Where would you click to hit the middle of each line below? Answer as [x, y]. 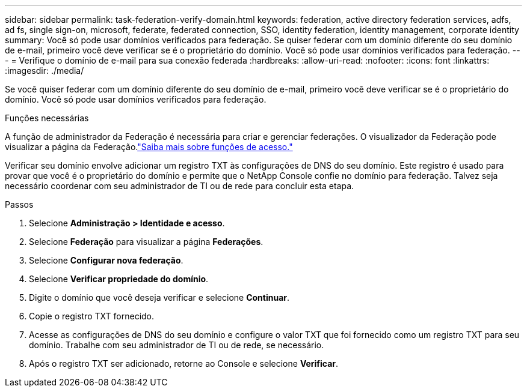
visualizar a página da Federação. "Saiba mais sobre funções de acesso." [149, 147]
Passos [19, 204]
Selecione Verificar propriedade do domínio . [119, 279]
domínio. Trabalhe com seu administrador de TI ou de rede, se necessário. [177, 345]
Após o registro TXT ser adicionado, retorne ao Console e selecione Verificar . [184, 363]
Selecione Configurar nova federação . [106, 260]
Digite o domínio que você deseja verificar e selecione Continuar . [159, 297]
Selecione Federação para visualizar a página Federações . [146, 242]
